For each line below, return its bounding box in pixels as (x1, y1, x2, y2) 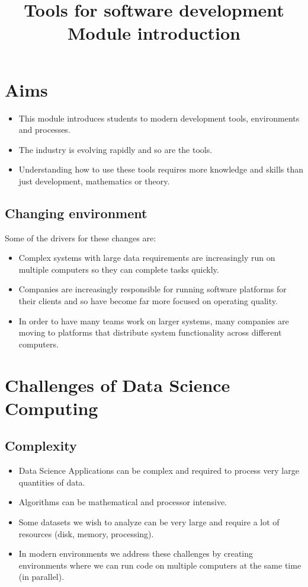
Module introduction (67, 21, 240, 45)
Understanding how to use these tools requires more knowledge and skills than (18, 163, 303, 176)
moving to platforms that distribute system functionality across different (18, 326, 282, 339)
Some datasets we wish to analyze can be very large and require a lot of (18, 515, 280, 528)
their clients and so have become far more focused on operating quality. (18, 295, 278, 307)
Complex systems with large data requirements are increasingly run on (18, 251, 275, 264)
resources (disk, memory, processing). (18, 527, 154, 540)
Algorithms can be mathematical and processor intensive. (18, 496, 227, 508)
